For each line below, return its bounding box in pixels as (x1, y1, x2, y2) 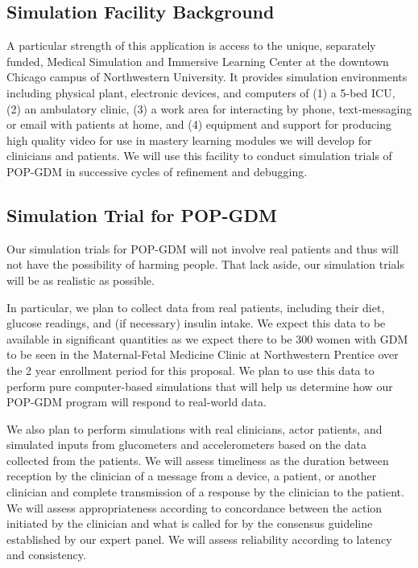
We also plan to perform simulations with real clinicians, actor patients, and (6, 420, 383, 437)
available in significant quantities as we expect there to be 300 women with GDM (6, 330, 408, 347)
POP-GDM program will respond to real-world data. (6, 393, 267, 410)
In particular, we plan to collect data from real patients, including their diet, (6, 298, 385, 315)
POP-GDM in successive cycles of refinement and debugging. (6, 163, 308, 179)
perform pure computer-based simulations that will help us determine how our (6, 377, 393, 394)
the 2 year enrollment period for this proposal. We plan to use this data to (6, 361, 375, 378)
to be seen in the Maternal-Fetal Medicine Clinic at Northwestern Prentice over (6, 346, 399, 363)
